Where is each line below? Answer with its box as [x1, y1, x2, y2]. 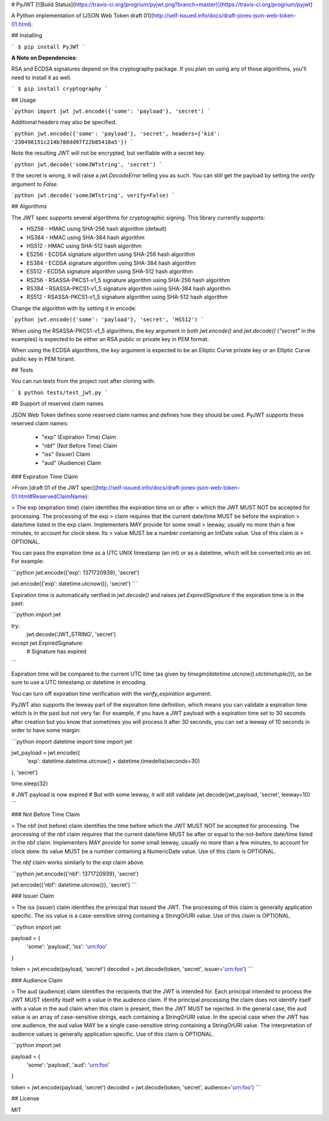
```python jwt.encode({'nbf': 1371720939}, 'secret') [11, 870, 139, 877]
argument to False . [11, 180, 58, 188]
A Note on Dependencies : [11, 54, 77, 61]
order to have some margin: [11, 727, 81, 734]
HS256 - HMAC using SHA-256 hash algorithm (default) [26, 225, 167, 233]
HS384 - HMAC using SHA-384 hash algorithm [26, 233, 145, 241]
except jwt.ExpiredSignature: [11, 639, 83, 646]
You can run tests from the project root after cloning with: [11, 378, 155, 385]
